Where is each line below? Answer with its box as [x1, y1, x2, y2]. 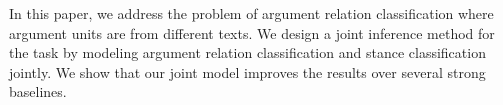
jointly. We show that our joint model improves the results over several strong [9, 61, 486, 82]
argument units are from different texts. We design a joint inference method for [9, 22, 495, 43]
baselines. [9, 81, 67, 102]
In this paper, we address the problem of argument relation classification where [9, 3, 494, 23]
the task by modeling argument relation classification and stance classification [9, 42, 486, 63]
